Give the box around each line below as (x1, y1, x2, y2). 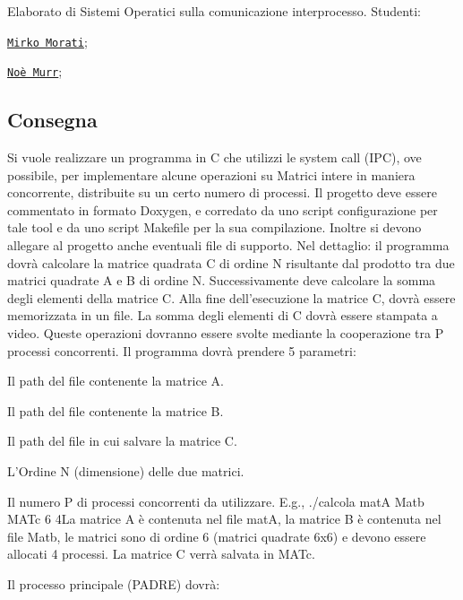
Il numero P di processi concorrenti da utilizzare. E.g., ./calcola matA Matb (7, 491, 424, 510)
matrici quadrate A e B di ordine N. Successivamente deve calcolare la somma (7, 271, 436, 290)
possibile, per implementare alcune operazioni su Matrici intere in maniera (7, 165, 416, 184)
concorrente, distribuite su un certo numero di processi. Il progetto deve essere (7, 183, 437, 202)
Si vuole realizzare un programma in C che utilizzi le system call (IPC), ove (7, 148, 422, 167)
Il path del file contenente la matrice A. (7, 371, 224, 390)
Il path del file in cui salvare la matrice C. (7, 431, 237, 450)
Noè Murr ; (7, 62, 63, 81)
